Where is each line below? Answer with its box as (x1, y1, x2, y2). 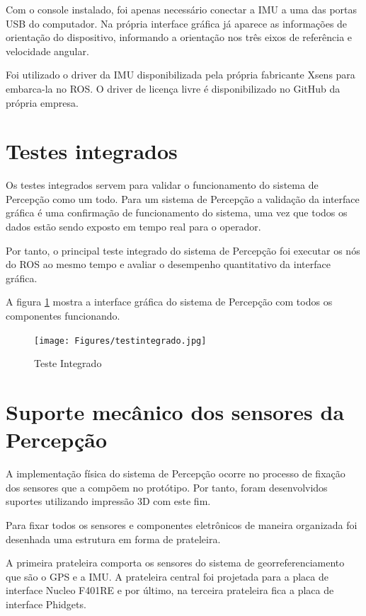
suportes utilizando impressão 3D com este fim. (6, 494, 211, 509)
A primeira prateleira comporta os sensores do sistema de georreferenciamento (6, 555, 345, 570)
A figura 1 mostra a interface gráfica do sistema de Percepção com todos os (6, 294, 333, 309)
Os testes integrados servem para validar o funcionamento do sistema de (6, 178, 319, 192)
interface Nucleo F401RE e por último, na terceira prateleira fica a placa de (6, 583, 334, 598)
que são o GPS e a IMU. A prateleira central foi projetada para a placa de (6, 569, 328, 583)
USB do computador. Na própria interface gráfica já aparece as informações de (6, 16, 348, 30)
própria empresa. (6, 95, 79, 110)
